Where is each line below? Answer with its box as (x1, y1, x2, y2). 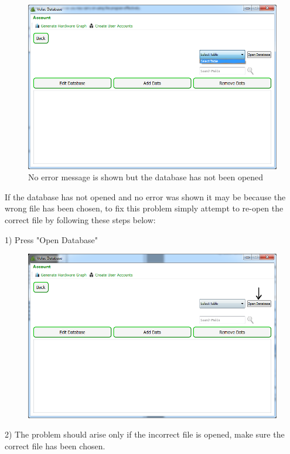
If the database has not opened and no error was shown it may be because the (5, 190, 286, 203)
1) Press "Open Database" (5, 233, 98, 246)
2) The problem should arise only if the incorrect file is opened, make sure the (5, 428, 285, 440)
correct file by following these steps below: (5, 213, 156, 226)
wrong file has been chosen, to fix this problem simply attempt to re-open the (5, 202, 284, 214)
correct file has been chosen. (5, 439, 105, 452)
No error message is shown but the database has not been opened (28, 171, 264, 183)
